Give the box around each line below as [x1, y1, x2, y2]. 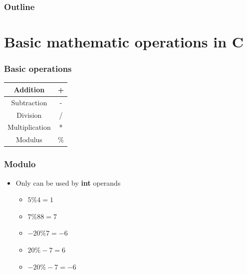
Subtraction [11, 97, 47, 107]
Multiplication [7, 122, 51, 132]
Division [16, 109, 42, 120]
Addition [13, 84, 45, 94]
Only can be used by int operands [15, 177, 121, 188]
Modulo [4, 158, 36, 170]
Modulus [15, 134, 42, 145]
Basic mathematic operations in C [4, 31, 244, 52]
